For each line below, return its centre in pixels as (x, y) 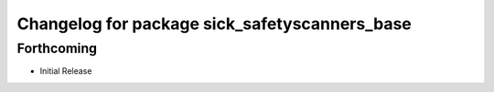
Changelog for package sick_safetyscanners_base (214, 24)
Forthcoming (57, 48)
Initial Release (66, 71)
